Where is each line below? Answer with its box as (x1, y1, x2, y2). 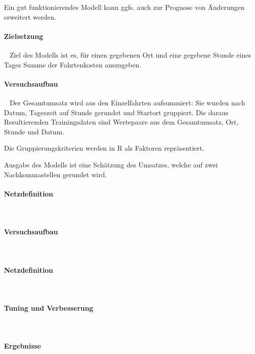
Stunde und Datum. (4, 126, 64, 136)
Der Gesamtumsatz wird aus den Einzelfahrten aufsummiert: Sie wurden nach (9, 97, 246, 107)
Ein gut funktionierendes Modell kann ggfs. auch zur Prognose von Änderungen (4, 2, 245, 12)
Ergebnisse (4, 341, 41, 351)
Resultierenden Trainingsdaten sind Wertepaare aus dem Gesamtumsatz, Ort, (4, 117, 239, 127)
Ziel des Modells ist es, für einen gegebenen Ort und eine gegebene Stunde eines (9, 49, 251, 60)
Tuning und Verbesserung (4, 302, 94, 313)
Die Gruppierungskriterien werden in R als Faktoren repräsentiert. (4, 143, 205, 153)
